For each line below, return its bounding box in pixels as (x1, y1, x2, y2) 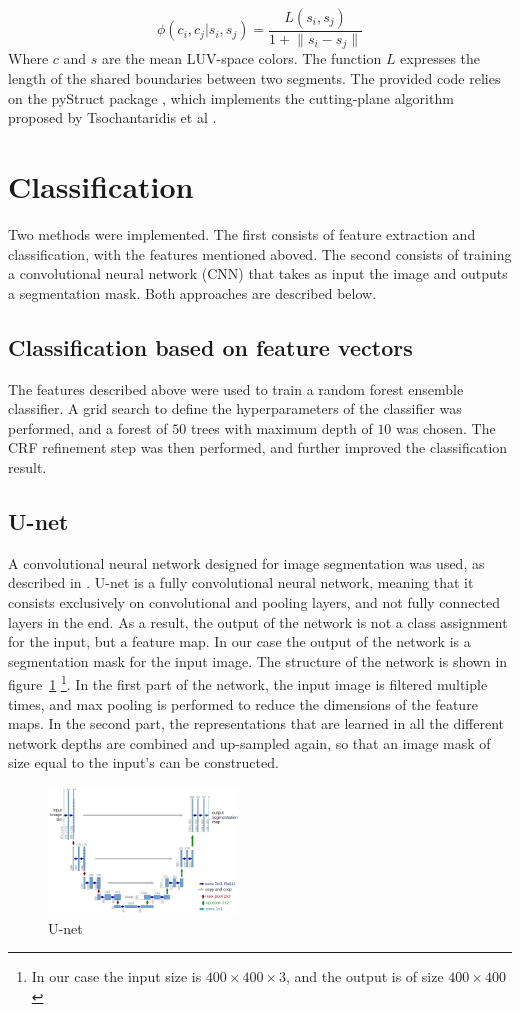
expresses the (400, 48, 481, 69)
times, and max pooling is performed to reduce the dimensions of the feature (8, 693, 478, 714)
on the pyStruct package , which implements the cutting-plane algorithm (8, 87, 454, 108)
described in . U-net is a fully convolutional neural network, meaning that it (8, 572, 474, 593)
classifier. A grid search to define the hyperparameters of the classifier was (8, 398, 462, 419)
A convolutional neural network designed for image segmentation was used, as (8, 552, 485, 573)
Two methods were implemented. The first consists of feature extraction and (8, 223, 476, 244)
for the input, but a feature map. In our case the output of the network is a (8, 631, 471, 652)
